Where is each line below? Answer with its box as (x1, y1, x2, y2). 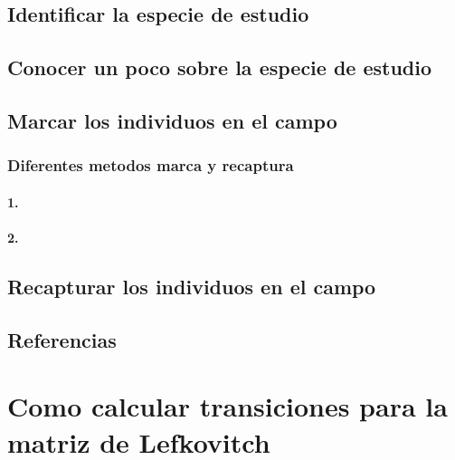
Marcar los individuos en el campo (7, 106, 337, 134)
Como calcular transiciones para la (7, 388, 448, 425)
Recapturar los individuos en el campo (7, 272, 376, 300)
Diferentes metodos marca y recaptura (7, 154, 294, 177)
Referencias (7, 325, 117, 353)
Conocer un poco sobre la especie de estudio (7, 53, 432, 81)
